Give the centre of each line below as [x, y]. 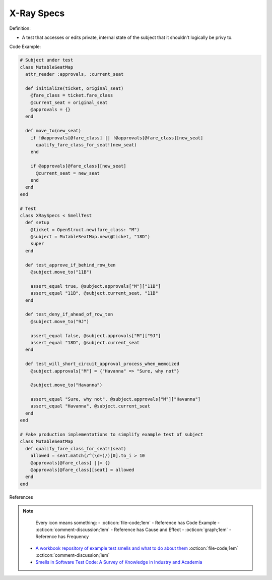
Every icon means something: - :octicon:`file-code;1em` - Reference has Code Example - [128, 522]
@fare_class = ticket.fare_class [72, 95]
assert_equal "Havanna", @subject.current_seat [90, 406]
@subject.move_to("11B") [61, 272]
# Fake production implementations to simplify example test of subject [112, 435]
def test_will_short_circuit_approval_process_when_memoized [103, 364]
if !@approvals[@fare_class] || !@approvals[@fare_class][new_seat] [117, 138]
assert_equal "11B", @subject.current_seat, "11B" [94, 293]
